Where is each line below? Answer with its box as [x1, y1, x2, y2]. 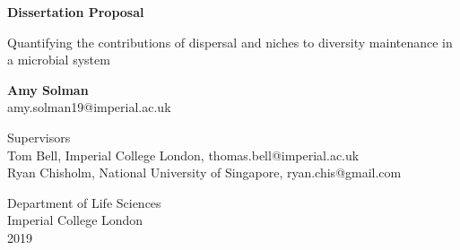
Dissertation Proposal [7, 3, 144, 21]
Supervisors [7, 127, 71, 146]
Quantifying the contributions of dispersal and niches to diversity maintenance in [7, 32, 453, 51]
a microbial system [7, 50, 110, 69]
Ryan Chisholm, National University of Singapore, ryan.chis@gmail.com [7, 163, 402, 182]
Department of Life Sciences [7, 193, 161, 211]
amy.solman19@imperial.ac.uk [7, 98, 171, 116]
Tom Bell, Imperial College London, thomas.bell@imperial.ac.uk [7, 145, 360, 164]
